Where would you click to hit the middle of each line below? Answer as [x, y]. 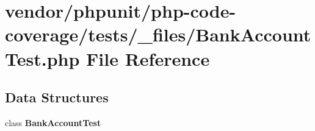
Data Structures [57, 97]
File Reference [148, 58]
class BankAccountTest [53, 122]
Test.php [42, 58]
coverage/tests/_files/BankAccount [158, 34]
